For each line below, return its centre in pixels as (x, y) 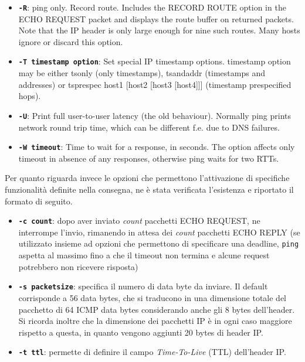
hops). (30, 96)
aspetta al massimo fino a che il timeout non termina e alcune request (144, 255)
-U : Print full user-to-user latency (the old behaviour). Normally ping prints (155, 115)
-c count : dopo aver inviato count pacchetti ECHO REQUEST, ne (139, 221)
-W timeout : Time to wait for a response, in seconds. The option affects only (157, 147)
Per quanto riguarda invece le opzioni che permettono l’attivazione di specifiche (147, 178)
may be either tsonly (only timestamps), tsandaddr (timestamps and (142, 73)
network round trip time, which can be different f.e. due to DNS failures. (149, 127)
